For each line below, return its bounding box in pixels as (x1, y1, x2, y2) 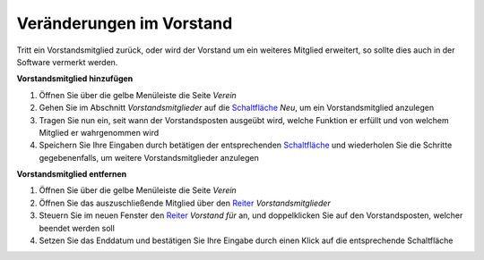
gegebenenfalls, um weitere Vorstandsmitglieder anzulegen (39, 152, 259, 163)
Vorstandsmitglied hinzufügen (16, 73, 134, 84)
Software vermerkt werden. (16, 56, 118, 67)
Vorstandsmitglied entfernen (16, 169, 127, 180)
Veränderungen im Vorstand (16, 13, 233, 33)
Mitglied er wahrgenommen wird (39, 127, 160, 138)
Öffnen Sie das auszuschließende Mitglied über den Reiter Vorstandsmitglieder (39, 197, 331, 208)
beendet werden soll (39, 222, 116, 233)
